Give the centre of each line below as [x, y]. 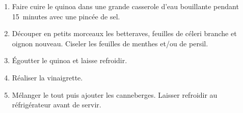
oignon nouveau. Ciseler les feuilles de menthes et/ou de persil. [110, 43]
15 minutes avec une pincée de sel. [66, 16]
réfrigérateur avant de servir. [57, 105]
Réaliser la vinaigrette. [47, 77]
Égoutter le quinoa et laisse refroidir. [70, 60]
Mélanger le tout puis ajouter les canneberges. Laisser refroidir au [115, 94]
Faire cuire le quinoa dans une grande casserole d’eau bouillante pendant [125, 6]
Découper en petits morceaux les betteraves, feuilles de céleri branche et [124, 33]
